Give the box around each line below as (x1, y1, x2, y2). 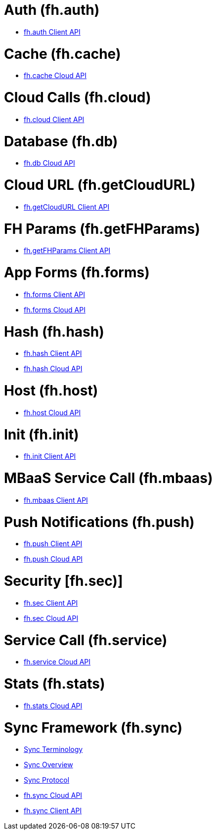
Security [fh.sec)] (4, 572, 123, 589)
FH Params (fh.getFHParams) (4, 220, 200, 237)
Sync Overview (24, 760, 73, 769)
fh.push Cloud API (24, 555, 83, 564)
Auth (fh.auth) (4, 1, 100, 18)
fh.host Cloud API (24, 408, 81, 417)
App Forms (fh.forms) (4, 264, 150, 281)
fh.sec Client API (24, 598, 78, 607)
